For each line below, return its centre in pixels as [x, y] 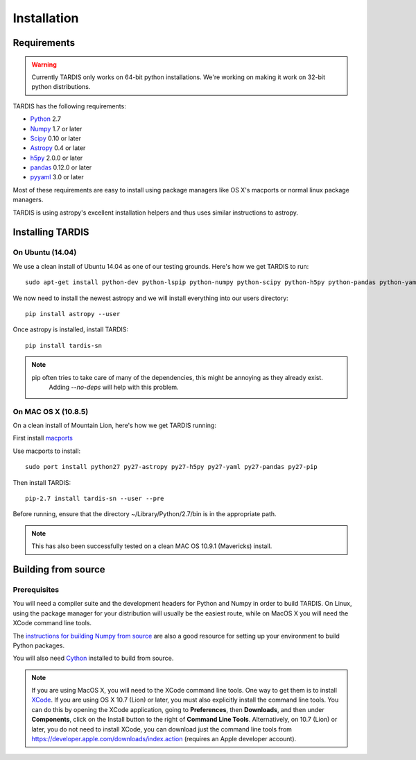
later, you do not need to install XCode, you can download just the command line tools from [162, 729]
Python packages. [39, 645]
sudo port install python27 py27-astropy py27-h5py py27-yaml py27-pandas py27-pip [172, 467]
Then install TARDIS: [42, 482]
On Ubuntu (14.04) [45, 252]
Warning [44, 64]
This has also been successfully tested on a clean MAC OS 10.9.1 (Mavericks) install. [152, 546]
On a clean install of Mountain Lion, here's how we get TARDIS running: [114, 426]
